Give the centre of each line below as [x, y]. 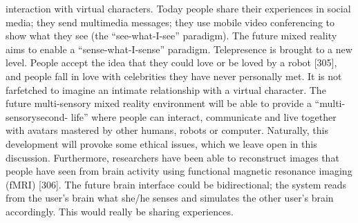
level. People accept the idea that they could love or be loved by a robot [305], [171, 62]
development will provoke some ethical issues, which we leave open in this [161, 143]
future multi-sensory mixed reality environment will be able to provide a [159, 103]
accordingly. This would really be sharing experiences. [120, 211]
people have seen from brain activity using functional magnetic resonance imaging [179, 171]
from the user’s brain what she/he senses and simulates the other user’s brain [170, 198]
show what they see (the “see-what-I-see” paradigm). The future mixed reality [171, 36]
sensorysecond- [37, 116]
